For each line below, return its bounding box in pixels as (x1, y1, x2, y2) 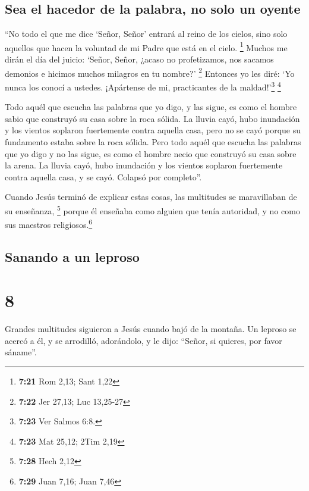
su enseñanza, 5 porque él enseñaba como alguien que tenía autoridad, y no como (5, 202, 300, 217)
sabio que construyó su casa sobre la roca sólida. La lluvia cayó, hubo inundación (5, 112, 300, 124)
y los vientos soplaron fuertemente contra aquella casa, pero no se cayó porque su (5, 124, 301, 136)
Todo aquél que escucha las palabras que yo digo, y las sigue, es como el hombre (5, 101, 297, 113)
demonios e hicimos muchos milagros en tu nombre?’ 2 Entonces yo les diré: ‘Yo (5, 65, 295, 79)
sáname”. (5, 346, 37, 358)
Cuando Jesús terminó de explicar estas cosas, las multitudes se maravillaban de (5, 190, 297, 203)
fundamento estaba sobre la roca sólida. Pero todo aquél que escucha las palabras (5, 135, 301, 148)
